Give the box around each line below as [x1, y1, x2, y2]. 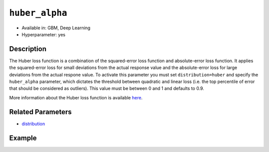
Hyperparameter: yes [21, 31, 66, 37]
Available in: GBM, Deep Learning [21, 25, 91, 31]
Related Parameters [9, 107, 72, 116]
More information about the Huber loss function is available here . [9, 94, 143, 100]
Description [9, 45, 47, 53]
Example [9, 134, 37, 142]
